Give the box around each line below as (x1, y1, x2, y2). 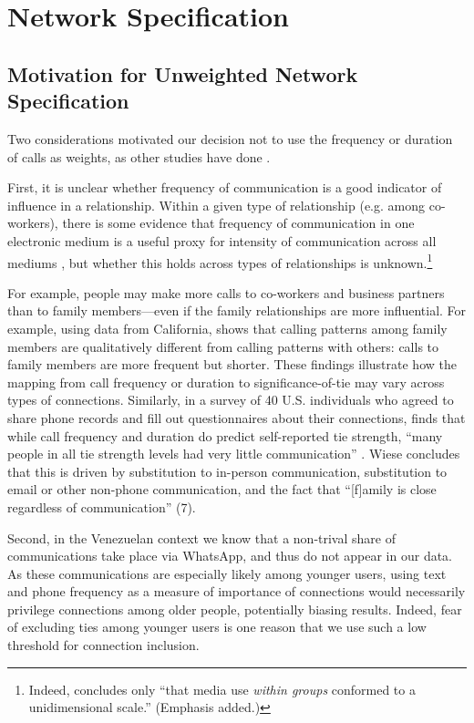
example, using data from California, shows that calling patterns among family (7, 318, 448, 337)
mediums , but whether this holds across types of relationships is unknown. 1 (7, 250, 433, 272)
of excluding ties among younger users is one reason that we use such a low (7, 617, 427, 636)
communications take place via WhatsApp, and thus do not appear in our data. (7, 546, 453, 565)
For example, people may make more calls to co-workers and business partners (7, 283, 445, 302)
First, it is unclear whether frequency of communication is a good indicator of (7, 178, 442, 197)
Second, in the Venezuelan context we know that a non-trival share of (7, 528, 396, 547)
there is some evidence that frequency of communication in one (62, 213, 415, 232)
